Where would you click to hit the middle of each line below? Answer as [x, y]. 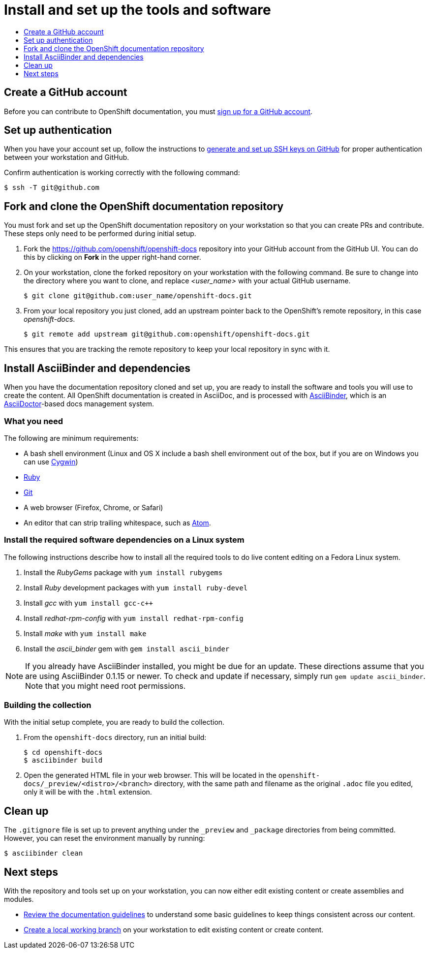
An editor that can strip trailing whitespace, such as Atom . [117, 523]
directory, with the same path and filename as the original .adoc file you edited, [284, 784]
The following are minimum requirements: [71, 438]
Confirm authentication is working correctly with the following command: [122, 173]
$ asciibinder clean [44, 853]
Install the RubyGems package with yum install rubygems [123, 572]
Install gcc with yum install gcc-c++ [89, 603]
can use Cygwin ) [51, 461]
